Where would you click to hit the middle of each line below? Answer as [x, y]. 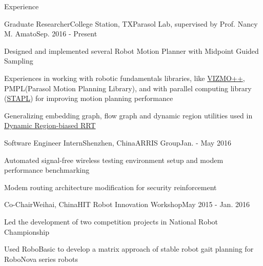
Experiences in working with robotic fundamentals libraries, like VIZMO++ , [125, 78]
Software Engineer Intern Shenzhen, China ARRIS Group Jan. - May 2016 [118, 142]
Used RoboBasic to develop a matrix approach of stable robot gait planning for [129, 249]
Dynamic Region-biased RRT [50, 125]
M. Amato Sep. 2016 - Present [51, 34]
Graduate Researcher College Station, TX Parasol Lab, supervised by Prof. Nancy [131, 23]
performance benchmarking [47, 170]
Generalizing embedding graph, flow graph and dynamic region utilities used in [128, 115]
